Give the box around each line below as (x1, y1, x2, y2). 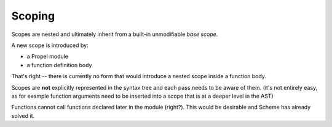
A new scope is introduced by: (11, 42, 89, 49)
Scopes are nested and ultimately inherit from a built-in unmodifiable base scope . (11, 31, 218, 38)
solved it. (11, 112, 35, 119)
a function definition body (26, 61, 92, 68)
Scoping (11, 9, 55, 23)
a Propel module (26, 53, 69, 60)
